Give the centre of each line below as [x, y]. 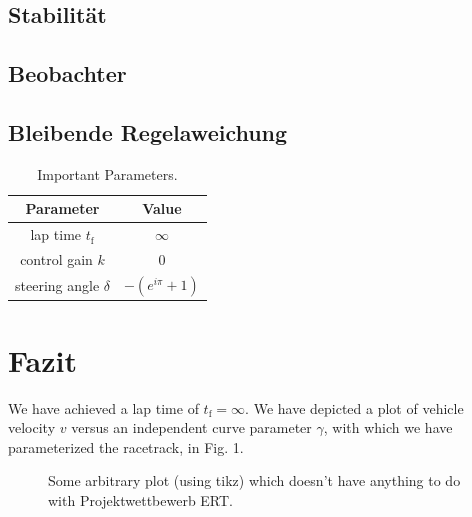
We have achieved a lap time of [103, 407]
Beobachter [67, 73]
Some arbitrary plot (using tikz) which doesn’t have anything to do [254, 480]
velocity [32, 427]
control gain [56, 259]
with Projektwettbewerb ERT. [141, 499]
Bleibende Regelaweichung [148, 131]
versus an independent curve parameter [191, 427]
